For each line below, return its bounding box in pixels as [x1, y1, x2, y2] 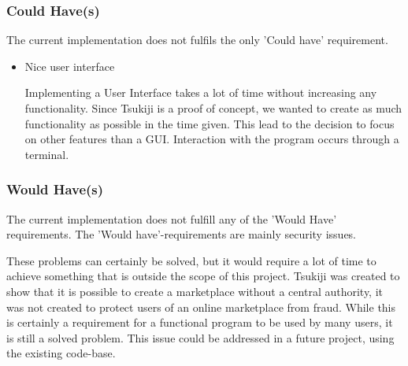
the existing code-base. [6, 345, 116, 361]
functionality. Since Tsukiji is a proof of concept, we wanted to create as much [24, 100, 402, 116]
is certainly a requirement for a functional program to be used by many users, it [6, 314, 393, 331]
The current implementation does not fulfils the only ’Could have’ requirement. [6, 31, 388, 48]
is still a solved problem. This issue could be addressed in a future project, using [6, 329, 395, 346]
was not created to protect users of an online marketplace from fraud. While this [6, 298, 396, 315]
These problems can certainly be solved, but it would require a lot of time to [6, 252, 376, 268]
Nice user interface [24, 57, 115, 74]
